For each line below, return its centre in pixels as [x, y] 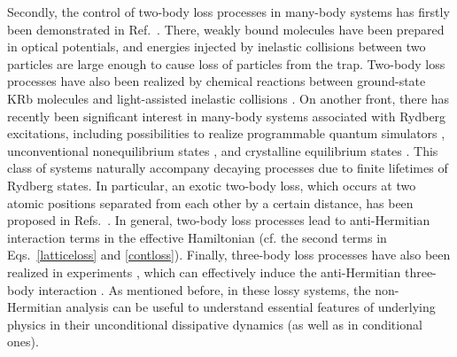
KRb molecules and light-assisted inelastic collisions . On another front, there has [228, 98]
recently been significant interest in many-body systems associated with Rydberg [227, 116]
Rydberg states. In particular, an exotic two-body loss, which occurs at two [212, 185]
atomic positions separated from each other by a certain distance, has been [210, 202]
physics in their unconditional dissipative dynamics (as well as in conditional [215, 324]
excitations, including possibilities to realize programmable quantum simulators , [226, 133]
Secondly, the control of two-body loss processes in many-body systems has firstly [228, 12]
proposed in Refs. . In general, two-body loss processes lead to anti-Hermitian [219, 220]
